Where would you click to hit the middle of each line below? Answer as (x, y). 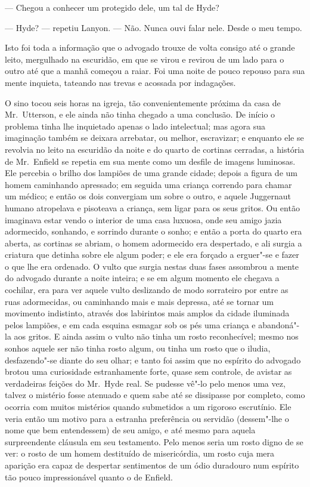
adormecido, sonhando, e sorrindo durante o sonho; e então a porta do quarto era (154, 231)
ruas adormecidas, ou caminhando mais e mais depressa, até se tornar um (139, 301)
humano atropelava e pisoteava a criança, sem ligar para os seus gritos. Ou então (152, 207)
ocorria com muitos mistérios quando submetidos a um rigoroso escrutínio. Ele (148, 406)
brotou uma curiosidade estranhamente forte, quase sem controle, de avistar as (148, 372)
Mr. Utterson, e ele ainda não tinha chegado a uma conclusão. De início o (140, 114)
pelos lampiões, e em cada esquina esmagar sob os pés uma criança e (130, 324)
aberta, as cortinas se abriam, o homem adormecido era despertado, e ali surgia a (154, 243)
